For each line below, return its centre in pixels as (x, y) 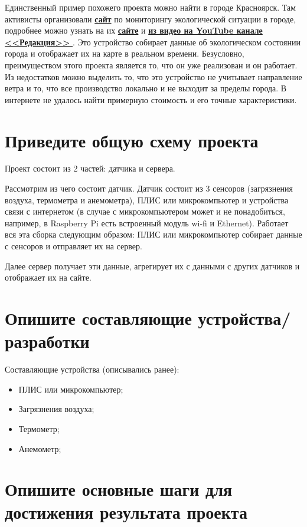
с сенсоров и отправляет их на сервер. (74, 246)
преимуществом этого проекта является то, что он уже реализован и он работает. (151, 65)
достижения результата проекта (126, 512)
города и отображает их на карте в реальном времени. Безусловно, (125, 53)
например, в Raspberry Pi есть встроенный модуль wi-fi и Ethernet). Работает (147, 223)
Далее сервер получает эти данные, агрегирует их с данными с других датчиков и (152, 266)
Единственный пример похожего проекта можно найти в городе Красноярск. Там (151, 7)
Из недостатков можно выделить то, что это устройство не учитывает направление (153, 76)
